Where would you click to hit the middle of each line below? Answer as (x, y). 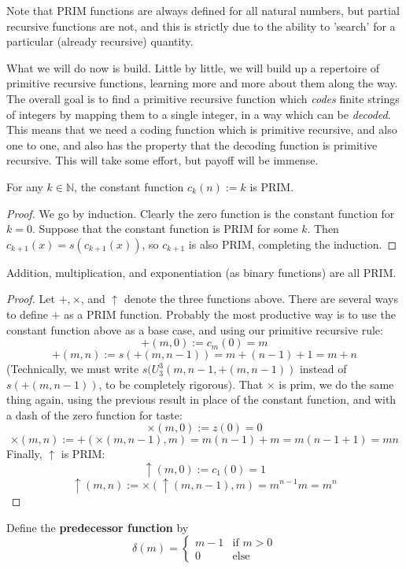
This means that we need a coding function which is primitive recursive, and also (202, 129)
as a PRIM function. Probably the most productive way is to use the (230, 314)
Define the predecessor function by (98, 527)
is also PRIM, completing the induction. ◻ (293, 244)
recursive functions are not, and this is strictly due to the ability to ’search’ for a (201, 26)
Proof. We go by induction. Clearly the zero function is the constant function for (201, 213)
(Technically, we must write (73, 369)
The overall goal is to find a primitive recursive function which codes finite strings (203, 98)
